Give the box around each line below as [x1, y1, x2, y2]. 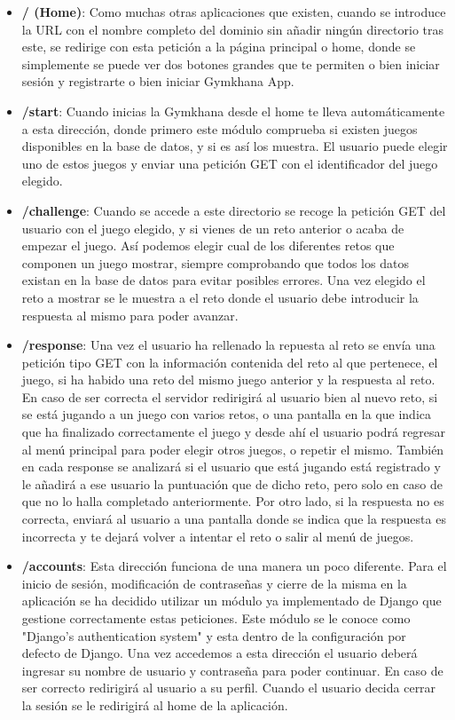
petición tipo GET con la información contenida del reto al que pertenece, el [21, 352, 438, 371]
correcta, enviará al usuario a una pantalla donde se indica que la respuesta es [21, 510, 446, 528]
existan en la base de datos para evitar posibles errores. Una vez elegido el [21, 271, 426, 289]
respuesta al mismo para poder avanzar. [21, 305, 239, 324]
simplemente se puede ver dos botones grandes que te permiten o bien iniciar [21, 54, 440, 73]
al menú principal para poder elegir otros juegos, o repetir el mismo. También [21, 439, 444, 458]
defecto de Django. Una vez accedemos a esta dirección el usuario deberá [21, 644, 418, 662]
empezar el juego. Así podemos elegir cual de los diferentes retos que [21, 236, 395, 255]
